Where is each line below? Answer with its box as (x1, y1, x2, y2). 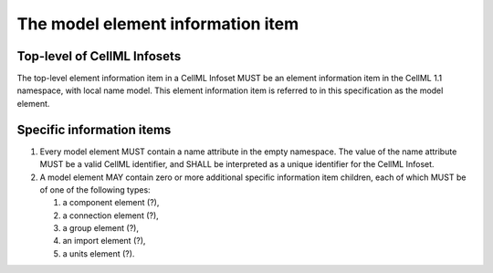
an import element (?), (62, 236, 146, 247)
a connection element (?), (62, 210, 159, 221)
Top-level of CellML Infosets (16, 48, 182, 64)
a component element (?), (62, 197, 160, 208)
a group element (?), (62, 223, 139, 234)
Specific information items (16, 121, 172, 137)
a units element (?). (62, 247, 135, 259)
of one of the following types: (39, 184, 151, 195)
